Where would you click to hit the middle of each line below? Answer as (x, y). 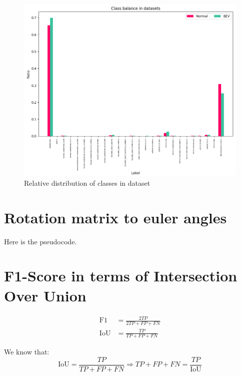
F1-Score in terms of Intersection (121, 276)
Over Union (45, 295)
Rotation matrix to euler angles (115, 217)
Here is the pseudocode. (40, 241)
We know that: (27, 352)
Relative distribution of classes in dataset (87, 182)
